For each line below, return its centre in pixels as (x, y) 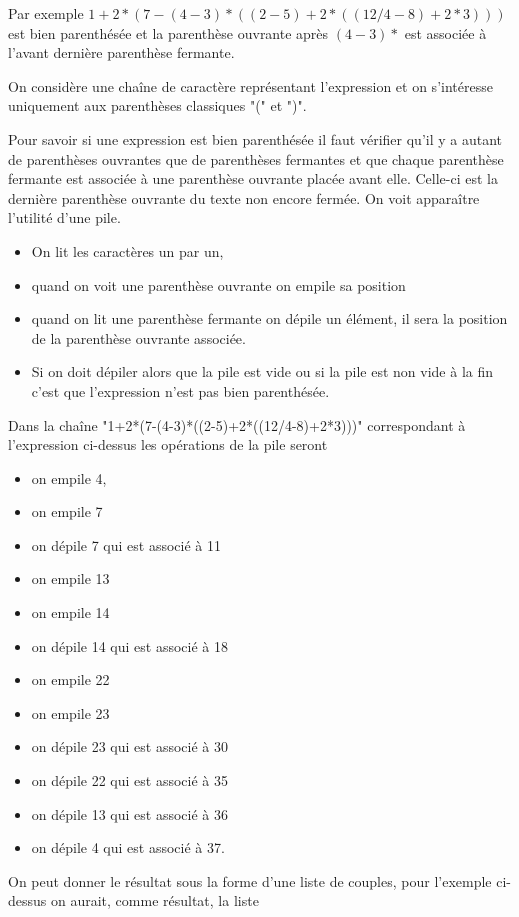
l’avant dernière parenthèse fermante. (121, 52)
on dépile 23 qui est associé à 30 (129, 746)
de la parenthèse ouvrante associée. (138, 337)
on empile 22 (70, 679)
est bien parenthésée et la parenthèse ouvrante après (168, 32)
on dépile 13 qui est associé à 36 (129, 813)
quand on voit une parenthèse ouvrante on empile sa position (218, 284)
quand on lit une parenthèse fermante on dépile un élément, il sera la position (269, 318)
